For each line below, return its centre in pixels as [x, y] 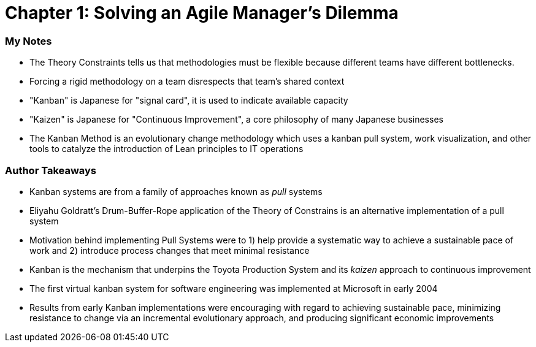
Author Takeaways [51, 170]
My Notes [29, 41]
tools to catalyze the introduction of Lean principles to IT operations [167, 149]
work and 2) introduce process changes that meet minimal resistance [170, 250]
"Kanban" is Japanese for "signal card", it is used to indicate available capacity [189, 101]
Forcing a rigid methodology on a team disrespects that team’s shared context [187, 82]
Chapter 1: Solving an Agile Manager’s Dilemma [202, 13]
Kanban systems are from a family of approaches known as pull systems [176, 191]
